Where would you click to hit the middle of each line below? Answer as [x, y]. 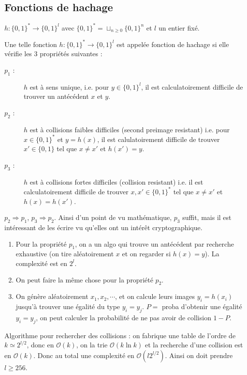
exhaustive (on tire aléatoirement [65, 254]
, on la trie [92, 345]
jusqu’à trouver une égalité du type [68, 306]
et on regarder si [146, 254]
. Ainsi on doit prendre [199, 355]
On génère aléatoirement [52, 296]
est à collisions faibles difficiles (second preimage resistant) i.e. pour [130, 129]
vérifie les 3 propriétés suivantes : [53, 54]
